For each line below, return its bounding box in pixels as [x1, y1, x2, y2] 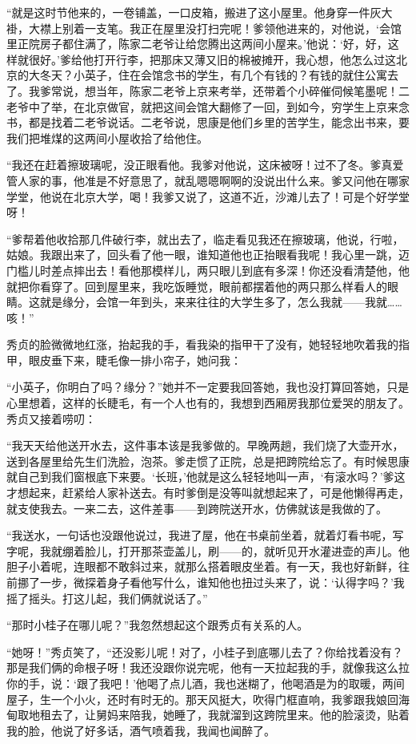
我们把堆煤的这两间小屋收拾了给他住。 [6, 129, 208, 146]
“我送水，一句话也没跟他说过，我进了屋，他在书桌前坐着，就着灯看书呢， [6, 527, 393, 544]
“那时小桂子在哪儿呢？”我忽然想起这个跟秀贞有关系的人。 [6, 617, 309, 633]
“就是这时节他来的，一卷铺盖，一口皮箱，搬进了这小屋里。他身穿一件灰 [6, 4, 382, 20]
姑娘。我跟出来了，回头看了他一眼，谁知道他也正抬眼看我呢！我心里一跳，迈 [6, 246, 410, 263]
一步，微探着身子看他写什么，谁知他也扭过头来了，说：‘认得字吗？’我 [39, 574, 405, 590]
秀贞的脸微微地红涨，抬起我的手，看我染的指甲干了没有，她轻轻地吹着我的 [6, 336, 398, 353]
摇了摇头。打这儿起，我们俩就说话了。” [6, 589, 208, 606]
